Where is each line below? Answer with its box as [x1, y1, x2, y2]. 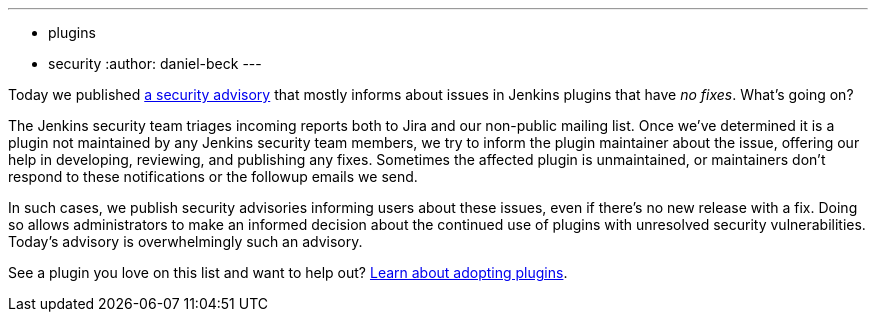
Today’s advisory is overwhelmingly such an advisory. [8, 233, 363, 250]
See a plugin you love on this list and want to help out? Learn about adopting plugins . [8, 264, 568, 281]
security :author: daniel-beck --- [48, 55, 262, 72]
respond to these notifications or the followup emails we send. [8, 168, 418, 185]
